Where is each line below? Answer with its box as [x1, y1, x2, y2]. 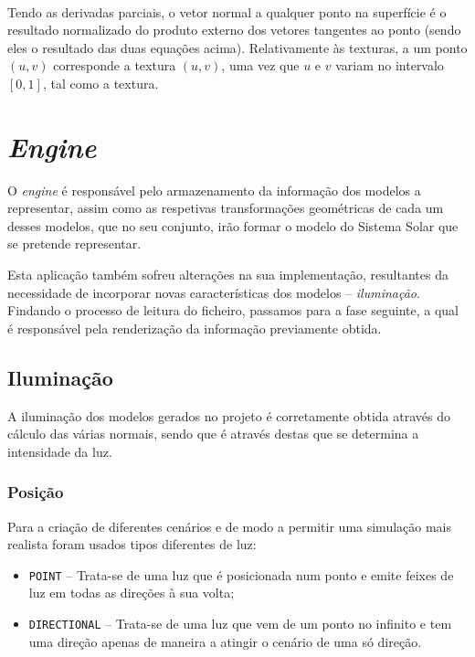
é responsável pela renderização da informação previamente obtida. [7, 318, 382, 337]
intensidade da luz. [7, 441, 112, 461]
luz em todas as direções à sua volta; [28, 583, 235, 602]
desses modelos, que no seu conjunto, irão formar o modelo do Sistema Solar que [7, 216, 459, 235]
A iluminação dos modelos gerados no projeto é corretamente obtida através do [7, 406, 451, 425]
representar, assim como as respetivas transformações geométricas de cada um [7, 198, 444, 217]
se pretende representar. [7, 234, 142, 253]
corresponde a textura [53, 56, 176, 75]
